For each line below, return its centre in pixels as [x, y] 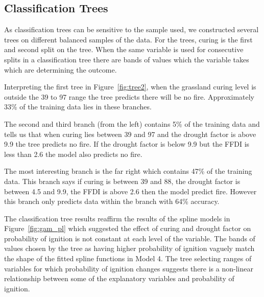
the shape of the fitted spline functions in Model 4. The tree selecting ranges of [128, 258]
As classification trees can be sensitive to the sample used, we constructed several [131, 29]
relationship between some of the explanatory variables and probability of [119, 278]
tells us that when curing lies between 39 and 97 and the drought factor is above [130, 134]
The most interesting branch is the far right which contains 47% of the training [128, 171]
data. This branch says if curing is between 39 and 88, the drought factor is [122, 181]
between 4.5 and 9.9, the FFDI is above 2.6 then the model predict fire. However [130, 191]
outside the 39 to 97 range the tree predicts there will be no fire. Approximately [129, 96]
